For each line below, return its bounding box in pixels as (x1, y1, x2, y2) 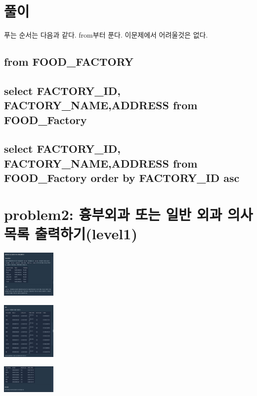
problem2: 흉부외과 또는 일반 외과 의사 (4, 204, 253, 224)
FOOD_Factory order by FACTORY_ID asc (4, 170, 240, 185)
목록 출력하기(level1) (4, 223, 137, 243)
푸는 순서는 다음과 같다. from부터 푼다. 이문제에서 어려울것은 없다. (4, 30, 208, 40)
